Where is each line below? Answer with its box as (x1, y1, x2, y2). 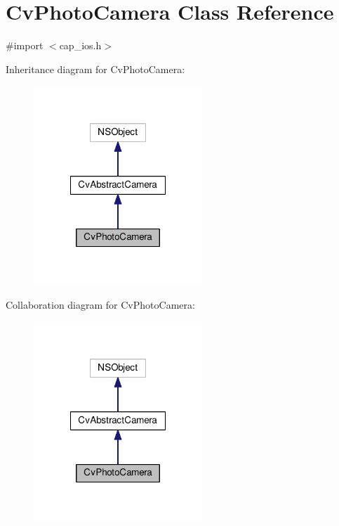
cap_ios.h (59, 38, 102, 53)
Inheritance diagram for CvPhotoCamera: (6, 61, 185, 76)
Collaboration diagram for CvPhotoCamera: (6, 297, 195, 312)
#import (6, 38, 44, 53)
